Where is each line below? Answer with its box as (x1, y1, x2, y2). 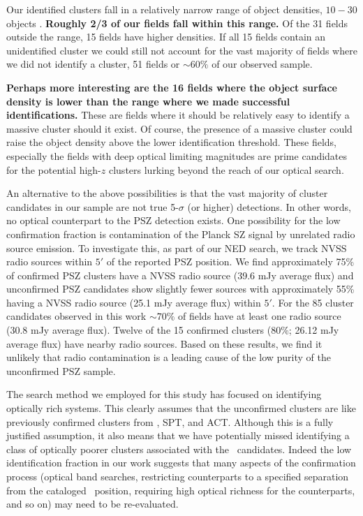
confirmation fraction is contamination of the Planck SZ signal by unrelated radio (6, 226, 355, 241)
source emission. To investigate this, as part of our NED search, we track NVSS (6, 240, 347, 255)
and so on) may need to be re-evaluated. (6, 496, 179, 511)
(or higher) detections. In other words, (187, 199, 351, 214)
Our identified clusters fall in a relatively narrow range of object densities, (6, 2, 323, 16)
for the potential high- (6, 162, 101, 177)
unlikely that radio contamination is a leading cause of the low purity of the (6, 350, 331, 364)
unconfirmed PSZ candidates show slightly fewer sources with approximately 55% (6, 281, 355, 296)
